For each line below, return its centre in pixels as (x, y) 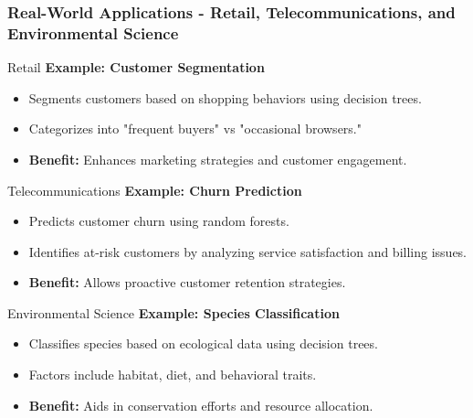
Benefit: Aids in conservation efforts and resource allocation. (201, 405)
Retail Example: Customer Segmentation (136, 67)
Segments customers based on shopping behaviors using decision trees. (225, 97)
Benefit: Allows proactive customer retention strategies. (187, 282)
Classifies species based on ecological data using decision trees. (203, 343)
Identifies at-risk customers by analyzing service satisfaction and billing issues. (248, 251)
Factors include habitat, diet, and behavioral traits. (173, 375)
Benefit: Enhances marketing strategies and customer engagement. (218, 159)
